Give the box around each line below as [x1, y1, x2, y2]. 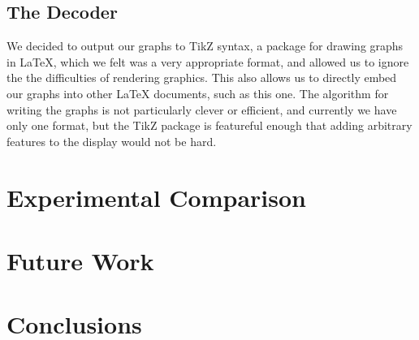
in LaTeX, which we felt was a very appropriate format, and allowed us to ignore [6, 53, 409, 70]
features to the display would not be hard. [6, 132, 217, 149]
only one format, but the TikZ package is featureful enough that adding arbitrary [6, 117, 413, 134]
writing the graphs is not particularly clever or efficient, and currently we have [6, 101, 397, 118]
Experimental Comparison [6, 180, 306, 213]
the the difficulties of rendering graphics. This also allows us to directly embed [6, 69, 397, 86]
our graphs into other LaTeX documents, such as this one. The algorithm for [6, 84, 389, 101]
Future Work [6, 243, 154, 277]
